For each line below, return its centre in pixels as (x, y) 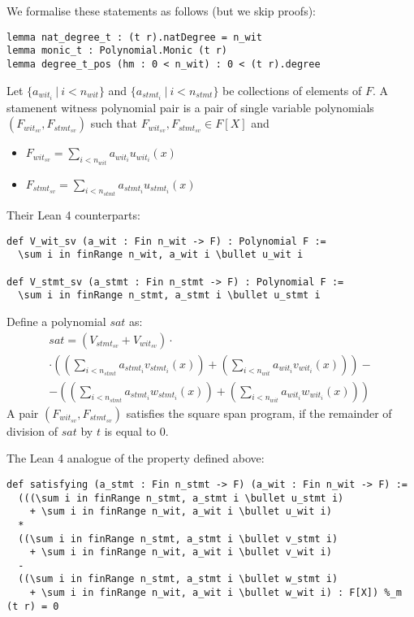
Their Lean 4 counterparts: (73, 215)
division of (32, 430)
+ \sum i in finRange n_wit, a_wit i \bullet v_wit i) (181, 552)
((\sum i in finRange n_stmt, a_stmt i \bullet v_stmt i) (178, 539)
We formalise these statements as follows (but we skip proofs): (161, 11)
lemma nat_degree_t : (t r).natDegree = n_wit (134, 37)
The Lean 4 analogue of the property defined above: (136, 458)
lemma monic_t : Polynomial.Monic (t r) (117, 51)
